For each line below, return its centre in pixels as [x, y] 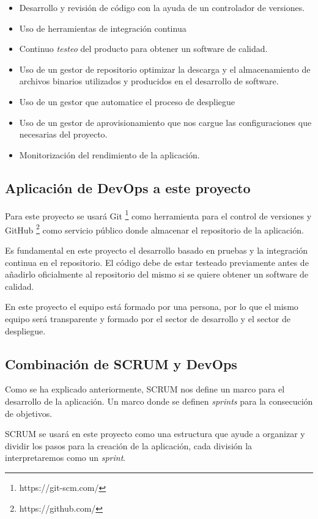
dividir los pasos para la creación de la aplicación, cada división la [129, 445]
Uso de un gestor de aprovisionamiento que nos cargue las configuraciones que [165, 122]
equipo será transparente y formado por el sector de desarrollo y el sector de [148, 319]
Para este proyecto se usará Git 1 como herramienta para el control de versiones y [158, 215]
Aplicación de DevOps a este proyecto [128, 187]
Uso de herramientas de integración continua [103, 28]
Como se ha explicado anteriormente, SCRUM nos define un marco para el [145, 389]
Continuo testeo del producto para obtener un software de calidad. [143, 49]
